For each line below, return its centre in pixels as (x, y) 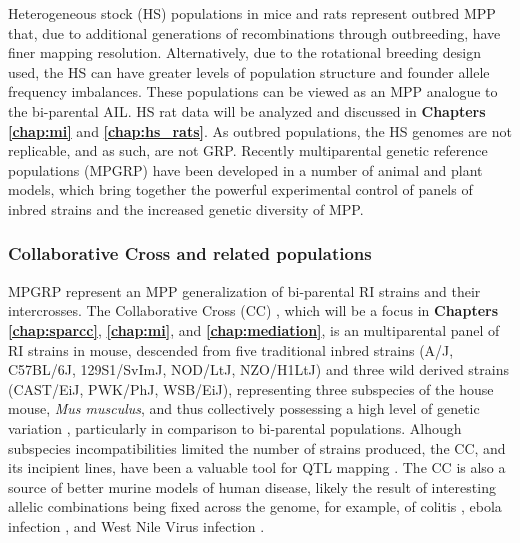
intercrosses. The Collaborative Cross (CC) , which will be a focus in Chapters (253, 310)
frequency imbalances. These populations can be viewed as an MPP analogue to (253, 91)
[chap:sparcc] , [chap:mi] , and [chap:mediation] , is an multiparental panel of (254, 329)
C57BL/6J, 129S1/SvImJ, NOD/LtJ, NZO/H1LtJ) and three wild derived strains (258, 369)
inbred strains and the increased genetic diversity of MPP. (186, 208)
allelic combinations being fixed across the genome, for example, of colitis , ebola (255, 506)
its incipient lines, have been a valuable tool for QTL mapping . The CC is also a (257, 467)
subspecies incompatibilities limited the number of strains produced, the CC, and (257, 447)
